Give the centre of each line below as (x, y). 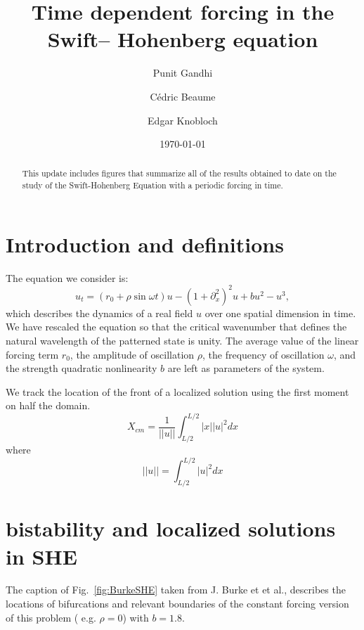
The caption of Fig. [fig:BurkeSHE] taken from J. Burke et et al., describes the (176, 590)
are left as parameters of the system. (246, 368)
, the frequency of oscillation (264, 354)
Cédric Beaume (183, 96)
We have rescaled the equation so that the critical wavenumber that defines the (176, 327)
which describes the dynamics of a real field (99, 313)
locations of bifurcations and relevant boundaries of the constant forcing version (177, 604)
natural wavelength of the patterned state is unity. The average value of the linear (182, 341)
